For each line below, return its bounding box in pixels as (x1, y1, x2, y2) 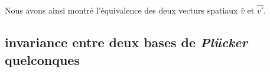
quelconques (5, 50, 80, 68)
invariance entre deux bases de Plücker (5, 33, 248, 51)
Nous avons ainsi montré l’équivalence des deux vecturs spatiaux (5, 4, 238, 17)
